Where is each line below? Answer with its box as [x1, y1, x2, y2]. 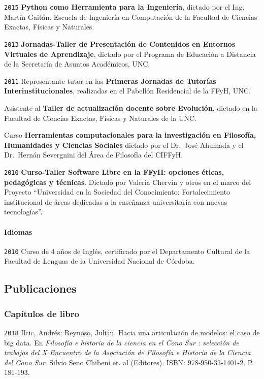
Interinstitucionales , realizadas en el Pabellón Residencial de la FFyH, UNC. [4, 85, 251, 96]
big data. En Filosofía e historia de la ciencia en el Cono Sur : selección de [4, 337, 239, 348]
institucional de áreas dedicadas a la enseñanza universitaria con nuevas [4, 196, 227, 207]
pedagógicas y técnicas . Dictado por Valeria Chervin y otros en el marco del [4, 176, 251, 187]
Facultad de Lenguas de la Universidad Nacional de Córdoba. [4, 256, 195, 266]
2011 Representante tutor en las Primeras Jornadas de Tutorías [4, 75, 216, 86]
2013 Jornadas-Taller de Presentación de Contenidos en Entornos [4, 38, 236, 49]
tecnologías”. [4, 206, 43, 217]
